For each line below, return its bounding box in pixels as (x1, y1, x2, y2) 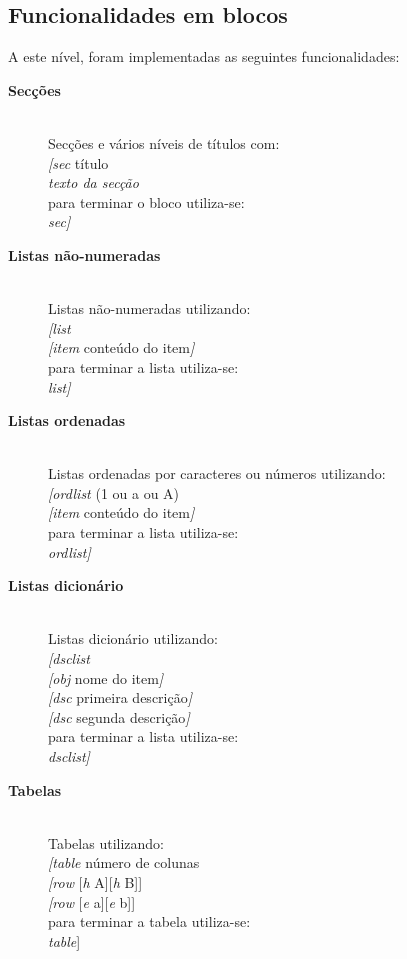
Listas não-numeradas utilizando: (48, 298, 251, 319)
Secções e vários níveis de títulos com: (48, 132, 280, 153)
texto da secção (48, 172, 139, 193)
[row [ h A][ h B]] (48, 871, 143, 892)
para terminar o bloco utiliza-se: (48, 191, 245, 212)
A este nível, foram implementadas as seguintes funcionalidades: (8, 46, 400, 67)
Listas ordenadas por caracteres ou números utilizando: (48, 463, 386, 484)
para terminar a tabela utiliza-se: (48, 911, 251, 932)
